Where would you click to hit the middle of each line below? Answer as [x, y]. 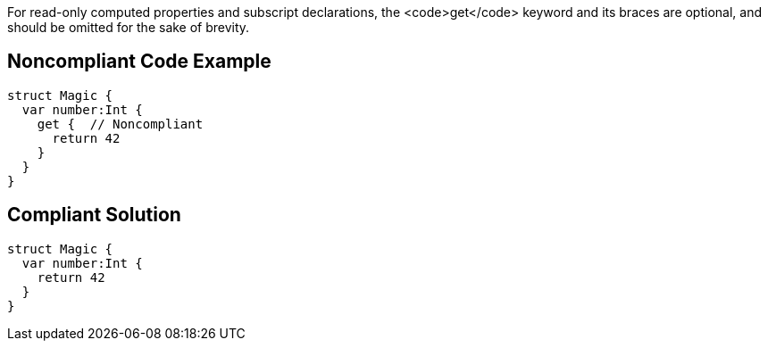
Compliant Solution [94, 215]
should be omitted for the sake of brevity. [129, 27]
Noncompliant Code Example [139, 62]
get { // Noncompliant [120, 124]
